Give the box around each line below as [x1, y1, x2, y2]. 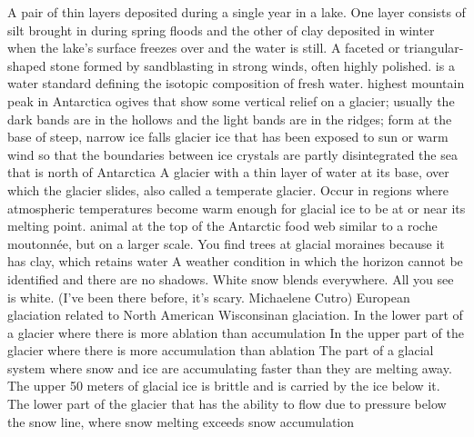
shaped [7, 55, 46, 74]
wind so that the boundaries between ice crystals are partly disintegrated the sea [7, 144, 458, 164]
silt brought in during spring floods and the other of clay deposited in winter [7, 20, 435, 39]
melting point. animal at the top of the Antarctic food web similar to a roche [7, 216, 438, 235]
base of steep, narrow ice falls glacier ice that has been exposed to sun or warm [7, 127, 449, 146]
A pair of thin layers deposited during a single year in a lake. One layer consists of [7, 3, 466, 21]
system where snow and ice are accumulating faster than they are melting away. [7, 358, 452, 377]
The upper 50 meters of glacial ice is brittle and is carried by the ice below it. [7, 376, 440, 395]
